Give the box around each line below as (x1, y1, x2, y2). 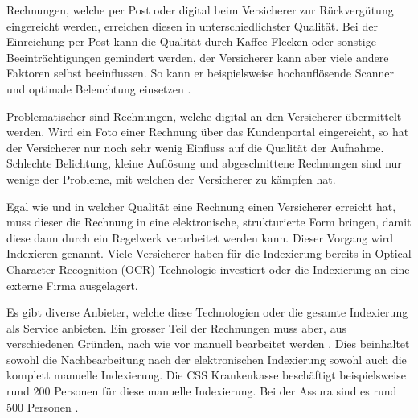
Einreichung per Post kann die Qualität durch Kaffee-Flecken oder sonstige (6, 33, 376, 50)
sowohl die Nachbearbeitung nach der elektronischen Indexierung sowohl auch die (6, 350, 407, 367)
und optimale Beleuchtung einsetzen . (6, 80, 191, 97)
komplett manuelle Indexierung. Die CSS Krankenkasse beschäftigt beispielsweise (6, 366, 406, 383)
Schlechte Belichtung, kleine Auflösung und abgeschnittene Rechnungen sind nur (6, 155, 402, 172)
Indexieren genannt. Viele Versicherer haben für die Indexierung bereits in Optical (6, 245, 412, 262)
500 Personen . (6, 398, 79, 415)
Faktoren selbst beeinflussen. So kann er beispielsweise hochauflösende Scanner (6, 64, 394, 81)
